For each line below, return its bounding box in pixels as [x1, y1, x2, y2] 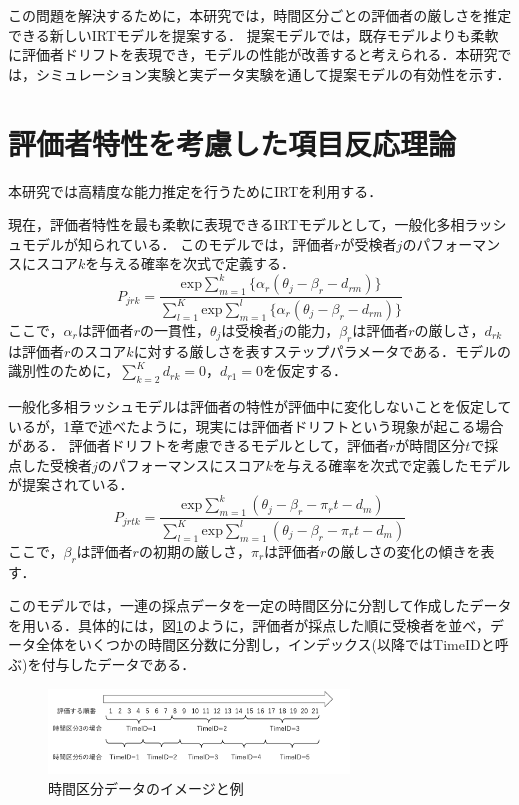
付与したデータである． [41, 653, 196, 674]
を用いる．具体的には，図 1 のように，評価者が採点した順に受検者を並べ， [8, 614, 490, 635]
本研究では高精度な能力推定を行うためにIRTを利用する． [8, 180, 383, 201]
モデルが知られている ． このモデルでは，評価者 [21, 233, 335, 254]
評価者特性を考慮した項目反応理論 [8, 122, 457, 163]
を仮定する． [263, 360, 348, 381]
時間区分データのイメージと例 [48, 777, 244, 798]
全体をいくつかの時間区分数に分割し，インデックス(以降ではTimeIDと [35, 634, 495, 655]
